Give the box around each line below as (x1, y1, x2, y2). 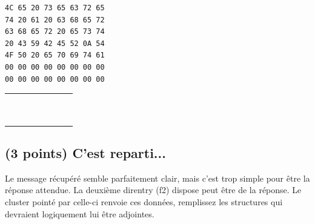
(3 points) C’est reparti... (5, 143, 166, 162)
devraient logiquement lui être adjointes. (5, 207, 154, 220)
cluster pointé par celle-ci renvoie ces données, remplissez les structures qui (5, 196, 283, 208)
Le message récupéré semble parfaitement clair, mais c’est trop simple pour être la (5, 171, 310, 184)
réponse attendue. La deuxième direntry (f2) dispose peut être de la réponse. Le (5, 183, 302, 196)
